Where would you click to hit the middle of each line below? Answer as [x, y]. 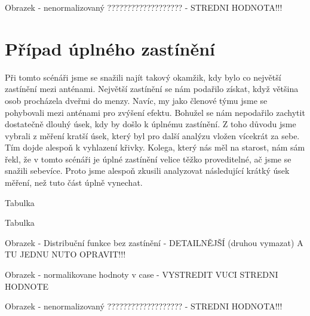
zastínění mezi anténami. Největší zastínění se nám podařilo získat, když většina [152, 89]
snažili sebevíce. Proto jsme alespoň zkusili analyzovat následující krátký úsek [147, 171]
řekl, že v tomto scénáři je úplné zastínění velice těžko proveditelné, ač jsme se [148, 159]
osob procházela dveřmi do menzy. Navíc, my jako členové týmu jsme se [136, 100]
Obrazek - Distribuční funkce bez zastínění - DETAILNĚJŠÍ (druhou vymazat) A [154, 242]
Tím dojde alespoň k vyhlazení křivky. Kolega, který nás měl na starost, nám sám [155, 147]
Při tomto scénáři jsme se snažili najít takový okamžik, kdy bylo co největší [143, 77]
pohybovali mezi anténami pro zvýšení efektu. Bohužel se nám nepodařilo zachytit [155, 112]
